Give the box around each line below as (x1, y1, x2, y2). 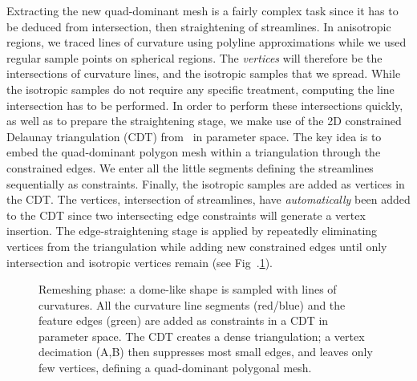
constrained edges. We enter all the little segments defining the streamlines (6, 159, 374, 176)
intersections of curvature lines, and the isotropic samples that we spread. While (6, 65, 401, 82)
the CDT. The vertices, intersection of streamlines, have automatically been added (6, 191, 411, 208)
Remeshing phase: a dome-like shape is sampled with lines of (38, 281, 337, 298)
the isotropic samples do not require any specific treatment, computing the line (6, 80, 395, 97)
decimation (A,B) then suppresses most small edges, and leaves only (38, 343, 373, 360)
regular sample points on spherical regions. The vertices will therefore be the (6, 49, 383, 66)
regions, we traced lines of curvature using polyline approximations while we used (6, 34, 407, 51)
